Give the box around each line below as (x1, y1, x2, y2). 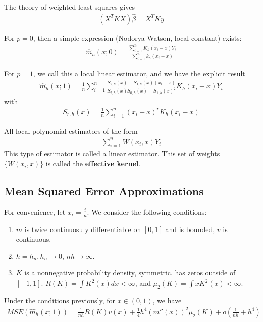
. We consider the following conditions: (87, 206, 207, 217)
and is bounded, (165, 223, 215, 234)
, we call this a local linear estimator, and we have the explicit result (33, 68, 245, 79)
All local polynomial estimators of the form (4, 125, 138, 136)
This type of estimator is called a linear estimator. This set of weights (4, 148, 220, 159)
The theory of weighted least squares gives (4, 2, 135, 12)
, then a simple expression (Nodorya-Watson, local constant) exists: (33, 32, 242, 43)
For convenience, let (4, 206, 66, 217)
